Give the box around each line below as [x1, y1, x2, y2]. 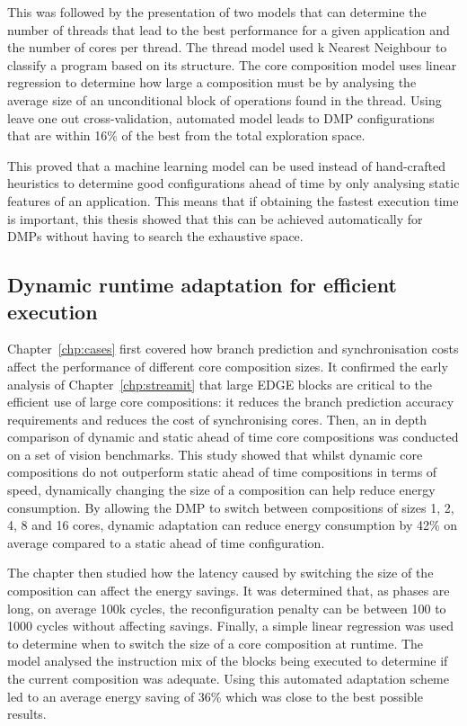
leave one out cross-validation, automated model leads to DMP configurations [7, 108, 435, 127]
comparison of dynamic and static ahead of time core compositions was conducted [7, 427, 459, 446]
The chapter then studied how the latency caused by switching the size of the [7, 563, 434, 582]
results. [7, 704, 47, 723]
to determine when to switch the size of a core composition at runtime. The [7, 633, 424, 652]
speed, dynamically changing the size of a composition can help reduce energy [7, 480, 436, 499]
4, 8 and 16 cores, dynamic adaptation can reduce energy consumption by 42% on [7, 515, 458, 534]
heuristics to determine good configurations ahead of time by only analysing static [7, 174, 460, 193]
